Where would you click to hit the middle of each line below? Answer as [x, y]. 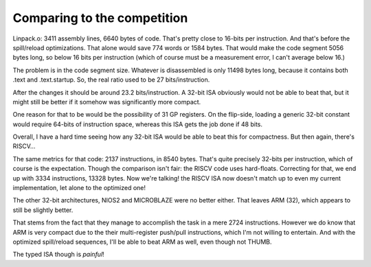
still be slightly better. [43, 210]
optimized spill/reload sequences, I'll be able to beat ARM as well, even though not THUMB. [142, 242]
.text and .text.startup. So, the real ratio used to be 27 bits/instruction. [111, 80]
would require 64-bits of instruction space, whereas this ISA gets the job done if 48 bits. [138, 124]
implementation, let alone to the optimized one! [79, 188]
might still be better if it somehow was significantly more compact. [107, 102]
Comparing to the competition [100, 18]
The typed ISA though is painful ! [58, 255]
